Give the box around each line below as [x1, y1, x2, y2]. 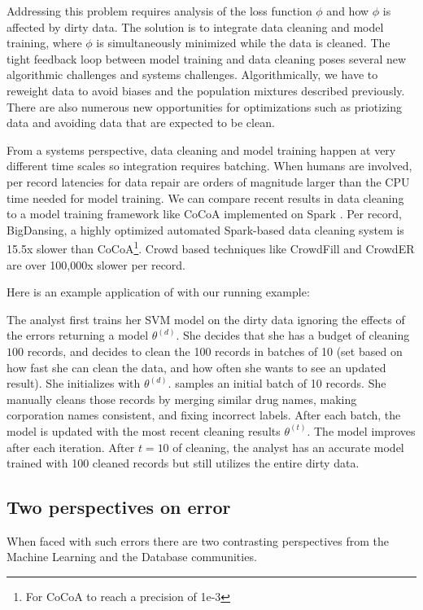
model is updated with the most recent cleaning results [7, 422, 281, 439]
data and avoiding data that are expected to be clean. [7, 114, 275, 131]
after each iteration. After [7, 438, 135, 455]
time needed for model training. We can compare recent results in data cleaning [7, 189, 404, 206]
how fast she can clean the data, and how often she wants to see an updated [7, 358, 386, 375]
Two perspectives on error [7, 494, 231, 520]
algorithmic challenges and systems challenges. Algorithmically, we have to [7, 66, 378, 83]
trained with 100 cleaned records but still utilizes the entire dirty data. [7, 454, 360, 472]
